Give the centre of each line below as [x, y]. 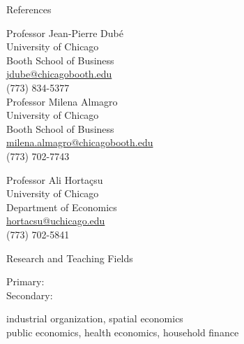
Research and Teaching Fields [70, 258]
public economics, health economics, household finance [123, 332]
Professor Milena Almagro [62, 101]
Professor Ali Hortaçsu [55, 179]
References [29, 9]
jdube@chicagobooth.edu [59, 74]
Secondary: [30, 295]
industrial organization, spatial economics [95, 318]
